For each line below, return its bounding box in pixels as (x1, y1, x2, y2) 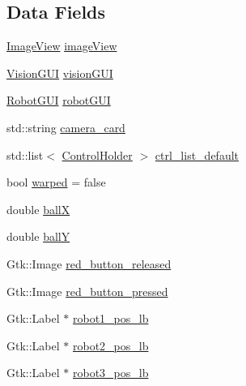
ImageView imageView (6, 37, 117, 54)
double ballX (6, 200, 70, 217)
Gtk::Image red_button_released (6, 255, 172, 272)
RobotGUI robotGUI (6, 92, 111, 109)
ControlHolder (61, 146, 133, 163)
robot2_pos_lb (72, 337, 149, 354)
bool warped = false (6, 174, 106, 191)
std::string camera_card (6, 118, 125, 135)
